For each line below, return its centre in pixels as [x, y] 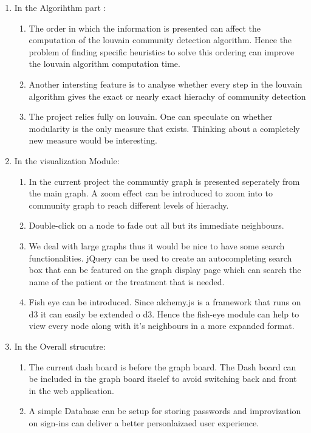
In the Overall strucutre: [60, 346]
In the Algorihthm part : [60, 7]
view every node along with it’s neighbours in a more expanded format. [162, 326]
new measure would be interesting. [93, 140]
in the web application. [71, 390]
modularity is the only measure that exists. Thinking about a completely [164, 128]
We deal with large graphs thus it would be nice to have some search [157, 245]
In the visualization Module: [67, 160]
